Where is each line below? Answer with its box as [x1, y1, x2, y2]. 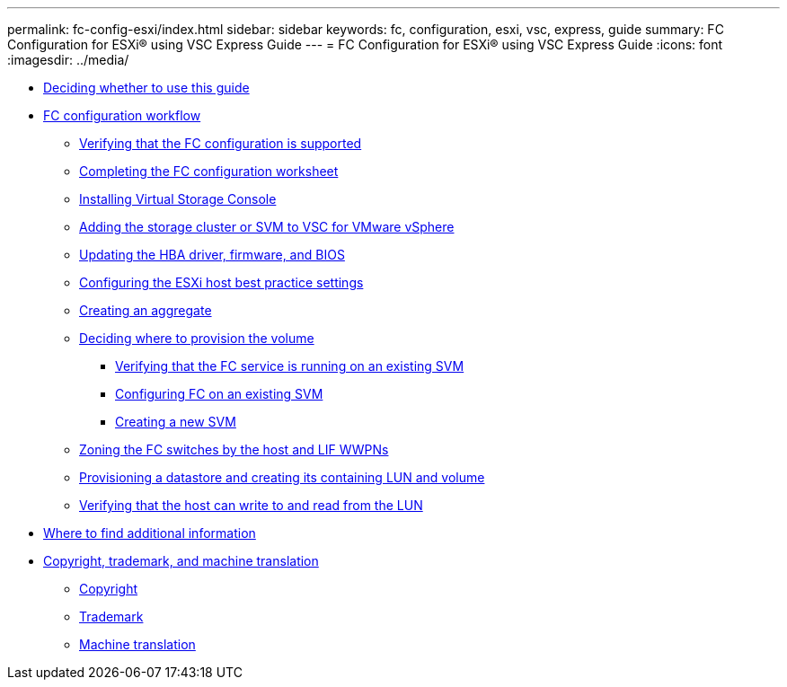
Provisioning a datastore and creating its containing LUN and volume [79, 470, 485, 485]
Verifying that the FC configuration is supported [79, 136, 362, 151]
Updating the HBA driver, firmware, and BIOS [79, 247, 345, 262]
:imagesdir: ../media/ [7, 52, 129, 67]
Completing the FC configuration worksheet [79, 163, 339, 179]
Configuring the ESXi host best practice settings [79, 275, 364, 290]
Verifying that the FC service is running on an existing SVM [115, 358, 464, 374]
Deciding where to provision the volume [79, 330, 314, 346]
